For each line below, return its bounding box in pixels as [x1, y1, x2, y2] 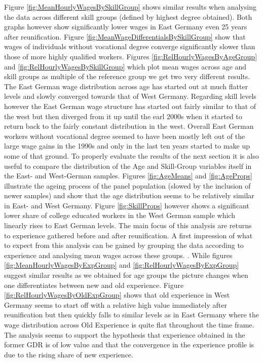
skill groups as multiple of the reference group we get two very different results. [4, 71, 250, 82]
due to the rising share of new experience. [4, 349, 133, 359]
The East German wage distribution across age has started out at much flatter [4, 81, 248, 91]
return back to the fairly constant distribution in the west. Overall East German [4, 121, 254, 131]
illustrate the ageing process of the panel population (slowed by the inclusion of [4, 180, 251, 191]
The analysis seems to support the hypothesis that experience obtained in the [4, 329, 245, 340]
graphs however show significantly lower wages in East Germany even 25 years [4, 21, 247, 32]
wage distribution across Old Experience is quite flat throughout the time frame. [4, 319, 254, 330]
